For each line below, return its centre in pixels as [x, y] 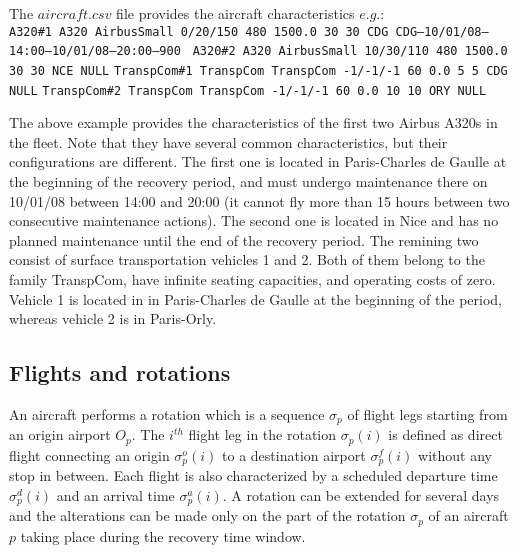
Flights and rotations [120, 372]
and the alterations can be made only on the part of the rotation [207, 515]
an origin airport [60, 434]
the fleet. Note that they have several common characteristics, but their [228, 141]
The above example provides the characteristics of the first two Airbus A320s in [253, 122]
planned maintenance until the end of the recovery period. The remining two [244, 239]
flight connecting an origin [89, 454]
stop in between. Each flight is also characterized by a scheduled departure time [253, 475]
